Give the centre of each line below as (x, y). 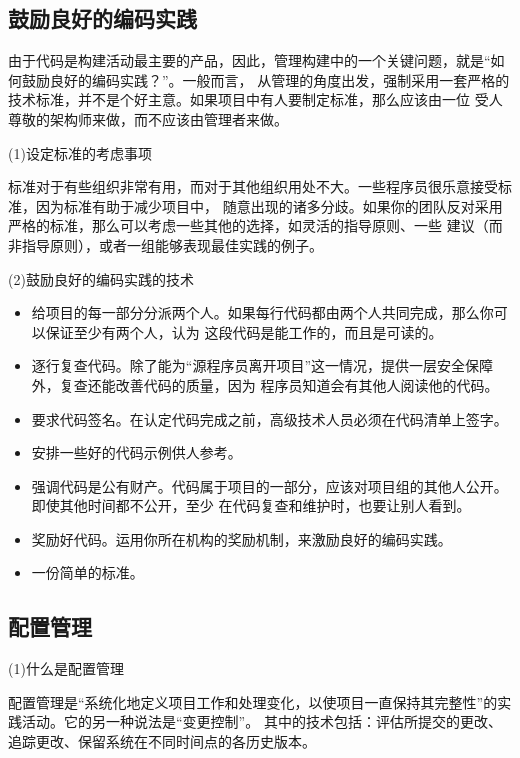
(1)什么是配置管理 (66, 668)
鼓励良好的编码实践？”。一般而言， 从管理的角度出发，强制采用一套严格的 (265, 79)
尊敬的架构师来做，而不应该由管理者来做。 (148, 118)
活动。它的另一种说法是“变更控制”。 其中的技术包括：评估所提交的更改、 (261, 721)
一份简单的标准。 (87, 572)
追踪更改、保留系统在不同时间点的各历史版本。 (162, 741)
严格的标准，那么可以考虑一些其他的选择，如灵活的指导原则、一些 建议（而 (255, 225)
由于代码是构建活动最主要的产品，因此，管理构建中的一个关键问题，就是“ (249, 60)
